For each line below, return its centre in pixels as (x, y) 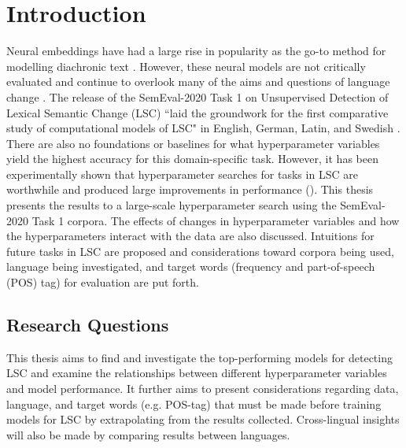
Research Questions (88, 325)
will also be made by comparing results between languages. (148, 434)
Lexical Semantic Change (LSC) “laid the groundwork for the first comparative (197, 112)
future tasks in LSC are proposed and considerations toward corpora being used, (200, 251)
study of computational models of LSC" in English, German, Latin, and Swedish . (203, 128)
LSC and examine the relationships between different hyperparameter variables (197, 373)
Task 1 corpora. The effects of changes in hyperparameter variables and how (216, 220)
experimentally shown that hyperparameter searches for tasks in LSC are (182, 174)
